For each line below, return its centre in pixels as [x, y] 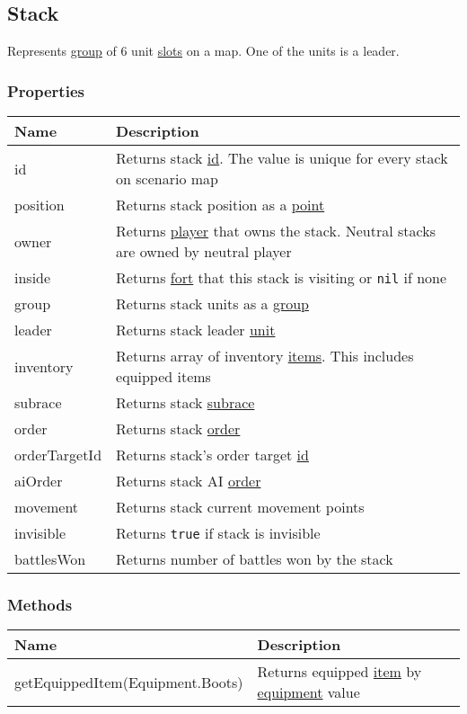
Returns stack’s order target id [212, 455]
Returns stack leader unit [196, 330]
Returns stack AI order [189, 481]
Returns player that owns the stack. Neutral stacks [276, 231]
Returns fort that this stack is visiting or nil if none [282, 278]
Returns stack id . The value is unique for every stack [282, 158]
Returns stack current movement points [240, 507]
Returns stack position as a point [220, 205]
